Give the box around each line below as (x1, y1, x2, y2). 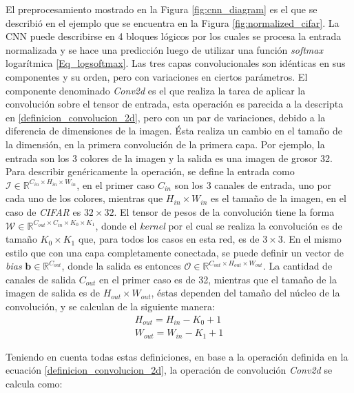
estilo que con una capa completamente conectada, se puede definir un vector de (6, 245, 344, 259)
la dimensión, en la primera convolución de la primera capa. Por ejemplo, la (6, 137, 325, 151)
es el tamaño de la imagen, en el (211, 191, 346, 205)
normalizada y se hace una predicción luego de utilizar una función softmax (6, 42, 323, 57)
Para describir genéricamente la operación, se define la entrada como (6, 164, 295, 179)
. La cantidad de (262, 259, 333, 273)
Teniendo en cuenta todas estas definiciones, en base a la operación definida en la (6, 349, 348, 363)
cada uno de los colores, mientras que (6, 191, 163, 205)
